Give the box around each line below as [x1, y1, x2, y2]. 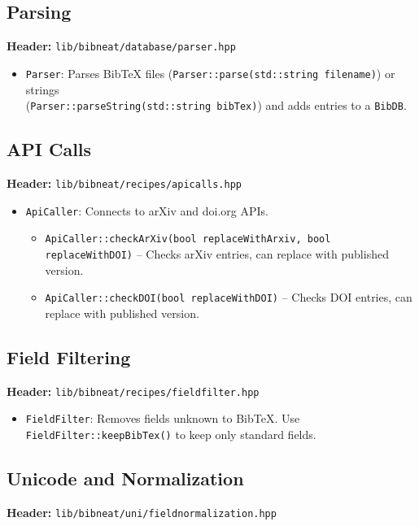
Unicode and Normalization [7, 466, 244, 490]
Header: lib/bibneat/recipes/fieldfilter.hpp [7, 382, 260, 399]
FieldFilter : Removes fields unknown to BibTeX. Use [25, 410, 300, 427]
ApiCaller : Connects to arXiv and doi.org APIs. [25, 202, 269, 219]
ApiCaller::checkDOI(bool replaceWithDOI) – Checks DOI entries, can [45, 289, 412, 306]
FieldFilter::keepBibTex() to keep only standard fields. [25, 425, 316, 442]
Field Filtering [7, 344, 131, 369]
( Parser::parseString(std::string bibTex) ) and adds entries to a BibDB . [25, 97, 407, 114]
